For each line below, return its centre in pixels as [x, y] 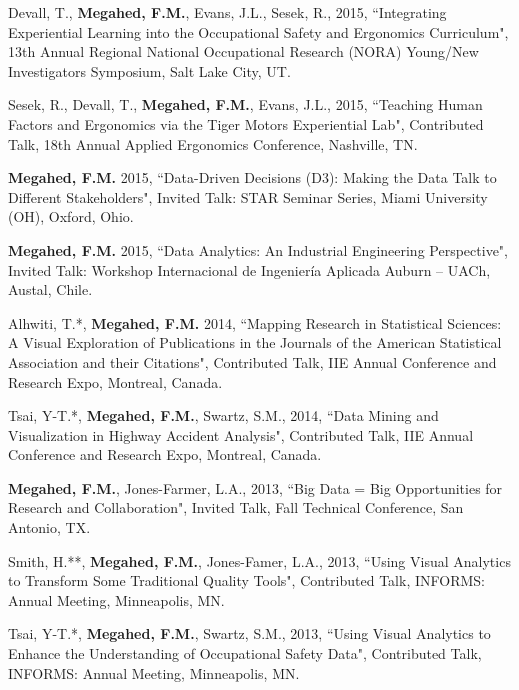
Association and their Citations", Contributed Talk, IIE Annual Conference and [252, 361]
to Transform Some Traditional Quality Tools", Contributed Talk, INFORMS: [246, 580]
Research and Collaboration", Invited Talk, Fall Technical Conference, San [236, 507]
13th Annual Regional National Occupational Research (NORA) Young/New [243, 51]
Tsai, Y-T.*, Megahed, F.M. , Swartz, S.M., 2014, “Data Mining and [223, 415]
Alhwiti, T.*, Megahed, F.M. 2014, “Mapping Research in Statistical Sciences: [255, 322]
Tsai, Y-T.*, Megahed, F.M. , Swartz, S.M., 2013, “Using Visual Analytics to [249, 633]
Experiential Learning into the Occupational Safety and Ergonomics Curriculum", [258, 31]
